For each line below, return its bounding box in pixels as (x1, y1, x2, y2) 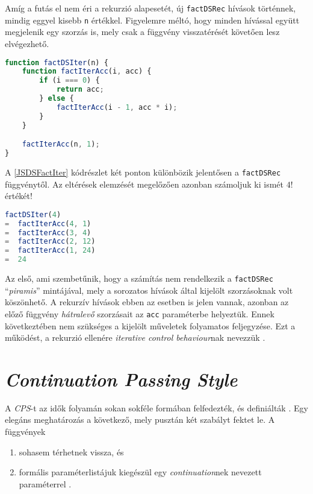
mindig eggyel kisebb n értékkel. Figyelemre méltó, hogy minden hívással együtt (5, 13, 300, 26)
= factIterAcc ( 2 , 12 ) (5, 237, 96, 246)
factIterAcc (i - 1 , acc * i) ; (56, 103, 178, 112)
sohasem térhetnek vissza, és (19, 445, 124, 458)
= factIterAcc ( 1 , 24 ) (5, 246, 96, 255)
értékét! (5, 189, 33, 202)
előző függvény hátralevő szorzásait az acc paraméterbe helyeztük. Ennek (5, 307, 274, 320)
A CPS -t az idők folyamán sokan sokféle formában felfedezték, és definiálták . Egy (5, 401, 308, 414)
